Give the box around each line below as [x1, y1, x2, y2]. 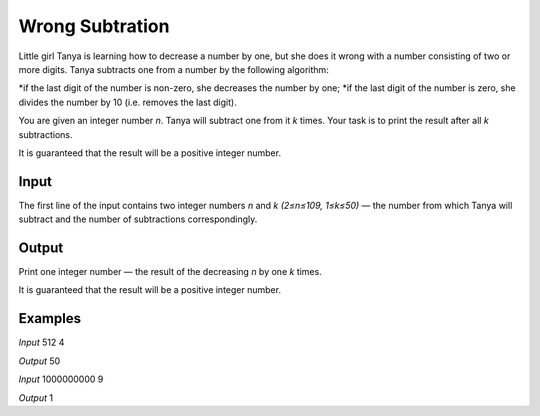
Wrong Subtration [18, 15, 170, 37]
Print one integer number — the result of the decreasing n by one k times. [18, 266, 322, 278]
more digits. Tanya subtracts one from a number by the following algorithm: [18, 63, 329, 75]
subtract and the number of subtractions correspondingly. [18, 213, 258, 225]
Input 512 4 [18, 336, 65, 349]
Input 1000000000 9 [18, 373, 104, 385]
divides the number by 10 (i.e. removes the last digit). [18, 96, 237, 108]
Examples [18, 310, 82, 327]
